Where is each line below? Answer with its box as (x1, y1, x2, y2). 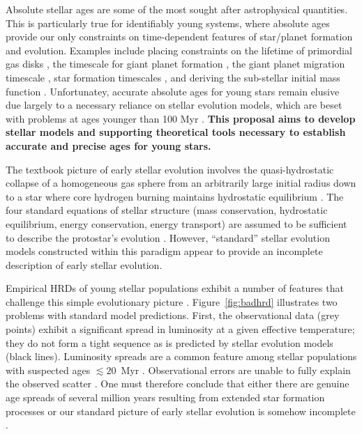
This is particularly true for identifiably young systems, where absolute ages (6, 15, 330, 30)
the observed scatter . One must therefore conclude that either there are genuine (6, 376, 349, 391)
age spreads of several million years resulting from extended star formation (6, 390, 325, 405)
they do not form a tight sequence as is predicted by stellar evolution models (6, 335, 333, 350)
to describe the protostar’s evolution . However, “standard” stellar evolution (6, 230, 330, 245)
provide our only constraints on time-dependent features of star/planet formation (6, 29, 353, 44)
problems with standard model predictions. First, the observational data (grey (6, 308, 340, 323)
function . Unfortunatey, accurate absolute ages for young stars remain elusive (6, 84, 340, 98)
